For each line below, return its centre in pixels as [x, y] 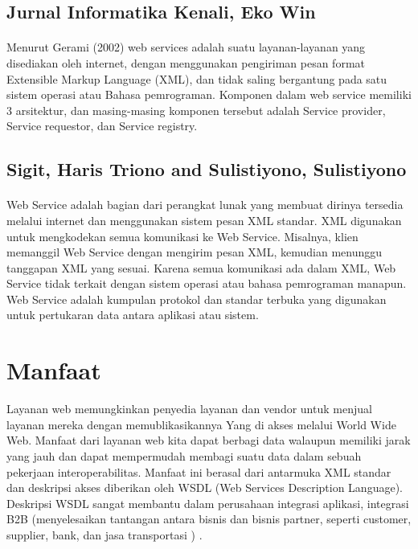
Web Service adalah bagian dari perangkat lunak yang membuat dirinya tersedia [205, 205]
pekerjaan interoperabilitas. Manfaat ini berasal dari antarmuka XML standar [199, 471]
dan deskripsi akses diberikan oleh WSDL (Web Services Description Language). [205, 488]
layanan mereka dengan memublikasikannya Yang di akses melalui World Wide [201, 424]
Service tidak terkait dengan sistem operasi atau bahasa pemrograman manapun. [207, 283]
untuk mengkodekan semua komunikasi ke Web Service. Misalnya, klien [182, 236]
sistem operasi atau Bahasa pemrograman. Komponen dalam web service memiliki [209, 94]
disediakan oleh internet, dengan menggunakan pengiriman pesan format [186, 62]
